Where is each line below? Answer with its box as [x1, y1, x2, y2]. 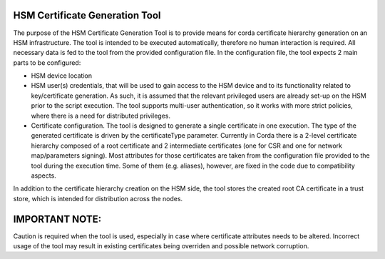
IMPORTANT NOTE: [13, 213, 102, 225]
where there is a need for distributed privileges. [31, 111, 171, 120]
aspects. [31, 171, 56, 180]
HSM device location [31, 71, 93, 80]
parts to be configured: [13, 58, 81, 67]
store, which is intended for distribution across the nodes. [13, 194, 183, 203]
